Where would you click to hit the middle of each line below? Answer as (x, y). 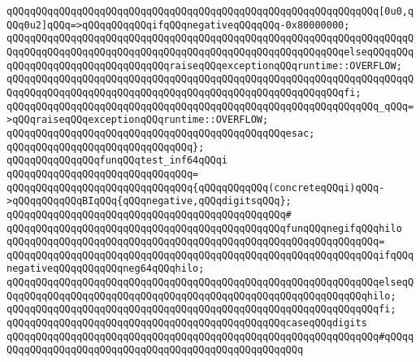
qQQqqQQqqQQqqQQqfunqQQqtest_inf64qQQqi (117, 161)
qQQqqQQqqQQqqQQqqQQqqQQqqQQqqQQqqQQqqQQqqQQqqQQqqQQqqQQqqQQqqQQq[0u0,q (210, 11)
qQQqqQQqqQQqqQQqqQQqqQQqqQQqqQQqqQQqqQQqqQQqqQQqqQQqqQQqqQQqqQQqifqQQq (210, 255)
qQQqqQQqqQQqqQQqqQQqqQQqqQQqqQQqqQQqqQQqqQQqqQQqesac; (161, 133)
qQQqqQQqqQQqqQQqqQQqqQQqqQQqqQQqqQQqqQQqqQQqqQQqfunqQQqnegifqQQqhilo (204, 228)
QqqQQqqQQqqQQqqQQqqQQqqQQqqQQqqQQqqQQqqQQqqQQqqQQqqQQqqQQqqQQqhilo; (201, 296)
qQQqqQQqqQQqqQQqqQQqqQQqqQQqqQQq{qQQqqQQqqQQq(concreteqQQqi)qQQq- (196, 188)
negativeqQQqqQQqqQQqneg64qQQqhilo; (106, 269)
